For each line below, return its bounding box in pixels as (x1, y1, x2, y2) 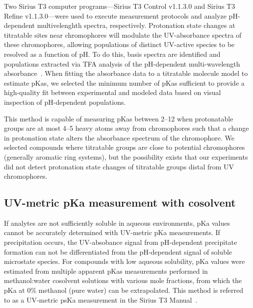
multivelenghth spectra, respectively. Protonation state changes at (37, 20, 235, 30)
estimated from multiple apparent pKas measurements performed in (4, 265, 208, 276)
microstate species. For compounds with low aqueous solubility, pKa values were (4, 256, 245, 266)
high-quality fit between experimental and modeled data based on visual (4, 87, 221, 97)
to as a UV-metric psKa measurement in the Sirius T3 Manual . (4, 294, 198, 305)
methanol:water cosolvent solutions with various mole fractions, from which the (4, 275, 242, 285)
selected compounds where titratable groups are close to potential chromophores (4, 142, 245, 152)
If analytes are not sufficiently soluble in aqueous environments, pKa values (4, 217, 230, 228)
